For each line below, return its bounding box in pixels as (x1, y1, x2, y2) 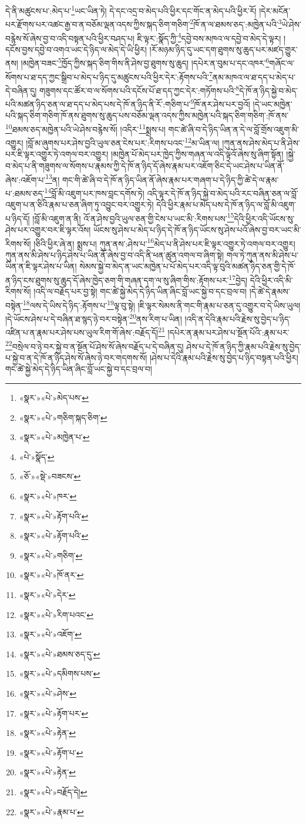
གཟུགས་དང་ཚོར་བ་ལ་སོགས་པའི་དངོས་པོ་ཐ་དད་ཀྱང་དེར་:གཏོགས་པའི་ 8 (39, 82, 240, 96)
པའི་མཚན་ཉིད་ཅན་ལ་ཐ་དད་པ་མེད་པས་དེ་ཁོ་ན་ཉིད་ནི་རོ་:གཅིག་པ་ (5, 97, 191, 110)
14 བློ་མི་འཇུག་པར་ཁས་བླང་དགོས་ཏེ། (44, 185, 144, 199)
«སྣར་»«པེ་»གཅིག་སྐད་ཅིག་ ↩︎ (19, 411, 107, 423)
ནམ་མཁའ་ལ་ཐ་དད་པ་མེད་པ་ (212, 70, 295, 83)
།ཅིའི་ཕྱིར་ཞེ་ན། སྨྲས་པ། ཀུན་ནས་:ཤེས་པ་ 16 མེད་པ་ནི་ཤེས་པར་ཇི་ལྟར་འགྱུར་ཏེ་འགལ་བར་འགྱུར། (33, 235, 295, 249)
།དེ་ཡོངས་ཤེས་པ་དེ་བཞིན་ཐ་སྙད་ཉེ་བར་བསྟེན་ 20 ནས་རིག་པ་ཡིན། (5, 311, 182, 325)
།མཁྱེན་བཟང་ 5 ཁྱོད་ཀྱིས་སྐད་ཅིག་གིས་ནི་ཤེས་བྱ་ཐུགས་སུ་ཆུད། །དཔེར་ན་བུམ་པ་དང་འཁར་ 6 (21, 55, 270, 69)
